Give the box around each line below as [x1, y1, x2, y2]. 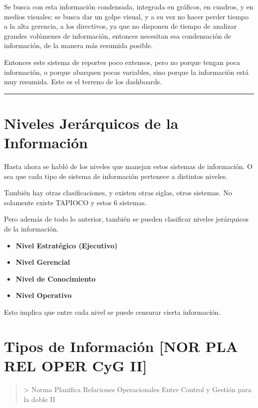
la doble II [23, 394, 56, 404]
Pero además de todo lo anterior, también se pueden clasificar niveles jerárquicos [4, 214, 249, 224]
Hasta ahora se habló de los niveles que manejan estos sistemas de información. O [4, 161, 253, 172]
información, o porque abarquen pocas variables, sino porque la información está [4, 66, 249, 77]
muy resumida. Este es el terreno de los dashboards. [4, 76, 162, 87]
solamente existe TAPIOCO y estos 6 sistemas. [4, 197, 147, 207]
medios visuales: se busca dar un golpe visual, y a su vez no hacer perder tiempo [4, 11, 249, 21]
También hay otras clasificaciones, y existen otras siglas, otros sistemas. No [4, 187, 232, 198]
